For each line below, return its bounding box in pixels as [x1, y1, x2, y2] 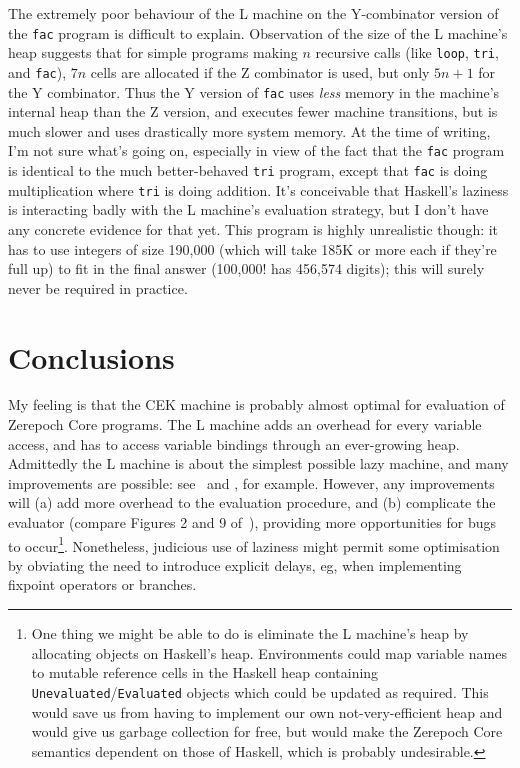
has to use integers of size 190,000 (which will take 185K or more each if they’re [8, 238, 497, 259]
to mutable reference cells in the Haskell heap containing [31, 662, 379, 683]
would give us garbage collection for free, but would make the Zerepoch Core [31, 721, 503, 742]
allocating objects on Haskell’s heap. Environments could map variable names [31, 642, 507, 663]
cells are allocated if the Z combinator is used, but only [90, 61, 430, 82]
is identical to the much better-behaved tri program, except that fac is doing [8, 160, 488, 181]
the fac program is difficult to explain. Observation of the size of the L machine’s [8, 22, 508, 43]
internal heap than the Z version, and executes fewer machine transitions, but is [8, 101, 498, 122]
